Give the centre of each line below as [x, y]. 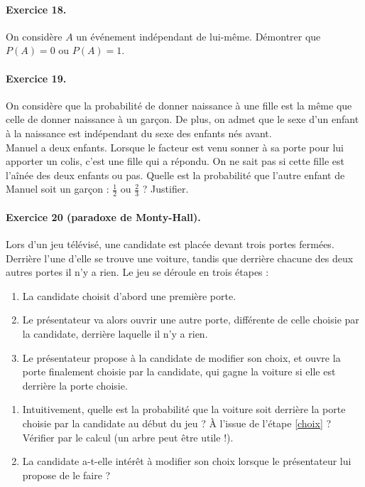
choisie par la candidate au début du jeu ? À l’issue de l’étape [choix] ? [177, 423]
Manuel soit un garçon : [58, 189]
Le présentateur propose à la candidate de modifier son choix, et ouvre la [181, 357]
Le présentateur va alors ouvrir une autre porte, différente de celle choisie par [191, 320]
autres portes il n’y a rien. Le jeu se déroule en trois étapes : [137, 272]
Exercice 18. [36, 9]
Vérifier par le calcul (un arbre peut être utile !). [128, 437]
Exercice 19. [36, 78]
